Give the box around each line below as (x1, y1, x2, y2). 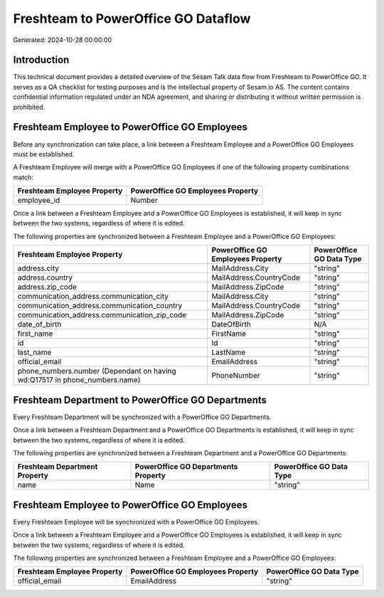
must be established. (13, 149, 75, 158)
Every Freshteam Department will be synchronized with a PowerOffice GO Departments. (13, 413, 272, 421)
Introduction (13, 54, 70, 66)
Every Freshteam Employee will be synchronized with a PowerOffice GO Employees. (13, 517, 260, 526)
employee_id (17, 196, 60, 206)
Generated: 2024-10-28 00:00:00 (13, 36, 112, 44)
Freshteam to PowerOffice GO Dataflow (13, 11, 251, 26)
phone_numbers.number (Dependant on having (17, 366, 177, 376)
